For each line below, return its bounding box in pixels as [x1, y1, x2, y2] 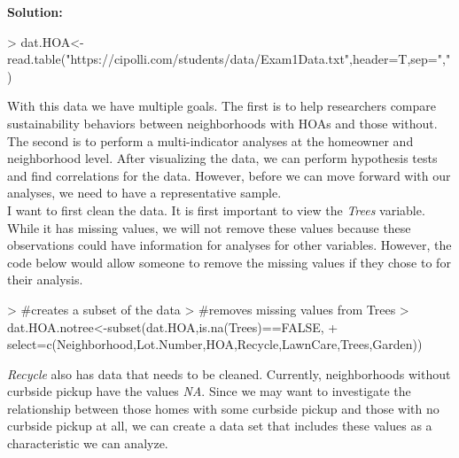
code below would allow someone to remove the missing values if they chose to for [7, 252, 451, 271]
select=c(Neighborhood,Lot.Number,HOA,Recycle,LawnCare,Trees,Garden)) [7, 335, 423, 353]
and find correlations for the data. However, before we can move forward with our [7, 166, 451, 184]
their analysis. [7, 270, 83, 289]
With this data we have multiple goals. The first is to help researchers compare [7, 97, 436, 115]
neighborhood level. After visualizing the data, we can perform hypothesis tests [7, 149, 438, 167]
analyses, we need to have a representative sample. [7, 183, 282, 202]
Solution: [7, 3, 63, 20]
